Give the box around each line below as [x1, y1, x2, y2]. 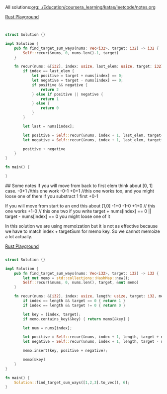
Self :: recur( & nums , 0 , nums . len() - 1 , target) [23, 50, 119, 55]
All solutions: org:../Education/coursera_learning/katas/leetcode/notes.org [5, 4, 156, 10]
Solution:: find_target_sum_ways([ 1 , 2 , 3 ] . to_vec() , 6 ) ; [14, 380, 130, 385]
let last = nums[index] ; [23, 124, 75, 129]
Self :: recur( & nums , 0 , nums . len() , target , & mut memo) [23, 280, 139, 285]
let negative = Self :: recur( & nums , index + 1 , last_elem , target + [23, 137, 164, 142]
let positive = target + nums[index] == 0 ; [31, 73, 123, 79]
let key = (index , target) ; [23, 312, 81, 317]
